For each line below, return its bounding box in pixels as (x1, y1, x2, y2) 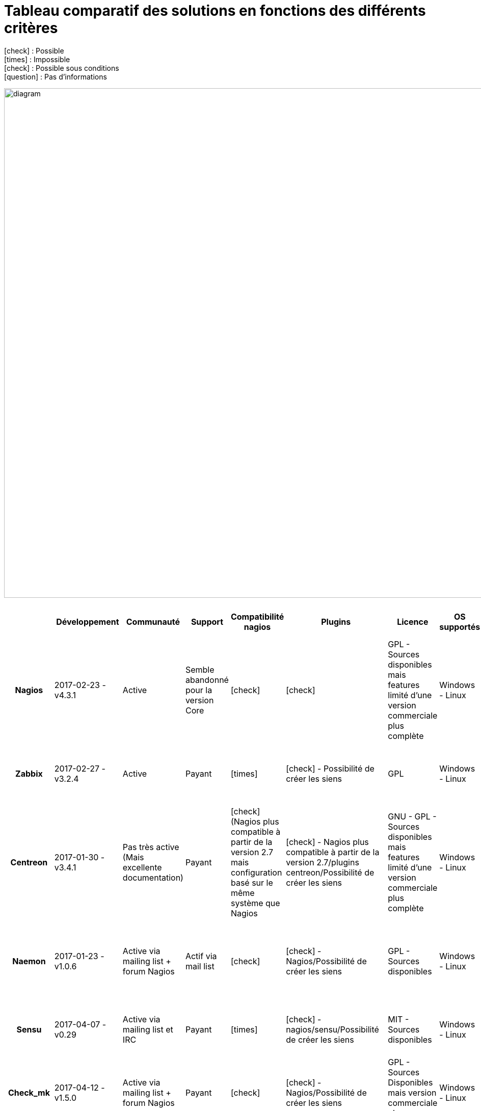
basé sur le (230, 877, 273, 888)
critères (4, 19, 58, 37)
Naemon (12, 956, 46, 966)
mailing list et (122, 1024, 173, 1035)
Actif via (185, 950, 217, 961)
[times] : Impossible (4, 55, 70, 64)
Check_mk (8, 1087, 50, 1098)
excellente (122, 862, 162, 872)
